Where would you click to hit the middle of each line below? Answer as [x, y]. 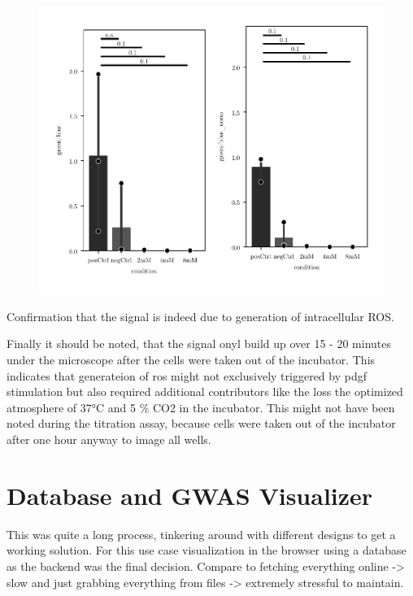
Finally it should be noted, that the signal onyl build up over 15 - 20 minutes [199, 344]
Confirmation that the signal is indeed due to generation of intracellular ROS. [200, 316]
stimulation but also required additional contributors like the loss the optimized [205, 392]
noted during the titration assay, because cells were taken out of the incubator [201, 423]
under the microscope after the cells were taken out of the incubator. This [191, 360]
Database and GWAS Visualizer [190, 495]
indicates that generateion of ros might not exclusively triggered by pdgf [187, 375]
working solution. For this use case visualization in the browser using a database [206, 550]
